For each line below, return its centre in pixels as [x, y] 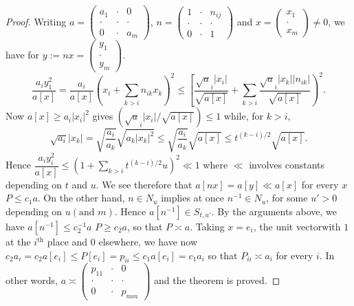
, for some [287, 198]
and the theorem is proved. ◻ [217, 280]
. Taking [207, 227]
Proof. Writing [36, 21]
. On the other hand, [81, 198]
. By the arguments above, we [274, 211]
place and [67, 242]
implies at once [192, 198]
